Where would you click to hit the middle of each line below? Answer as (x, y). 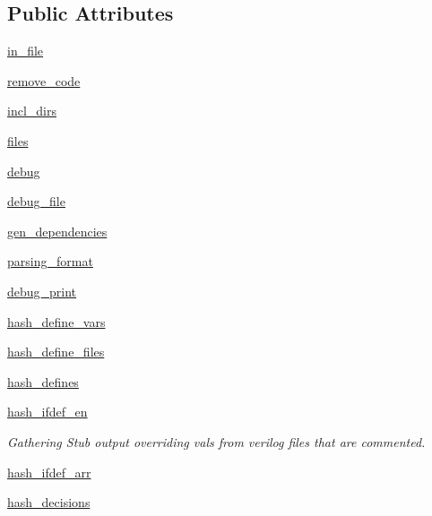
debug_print (42, 291)
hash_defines (43, 381)
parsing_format (50, 261)
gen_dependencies (57, 231)
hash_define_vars (56, 321)
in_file (26, 51)
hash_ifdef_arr (49, 472)
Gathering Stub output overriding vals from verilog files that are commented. (216, 441)
